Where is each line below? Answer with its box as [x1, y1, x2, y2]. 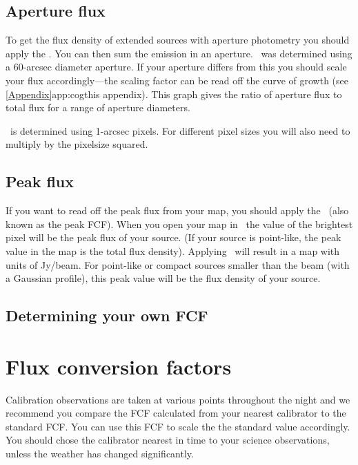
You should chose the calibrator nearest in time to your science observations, [6, 433, 330, 447]
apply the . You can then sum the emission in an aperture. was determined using [6, 46, 352, 60]
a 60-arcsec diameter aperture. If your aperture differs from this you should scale [6, 59, 347, 74]
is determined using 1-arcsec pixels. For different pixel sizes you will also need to [10, 123, 350, 137]
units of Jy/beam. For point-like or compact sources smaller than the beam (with [6, 257, 350, 272]
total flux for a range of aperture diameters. [6, 100, 190, 115]
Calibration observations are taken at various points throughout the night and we [6, 392, 350, 406]
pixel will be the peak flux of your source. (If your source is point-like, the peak [6, 230, 341, 245]
